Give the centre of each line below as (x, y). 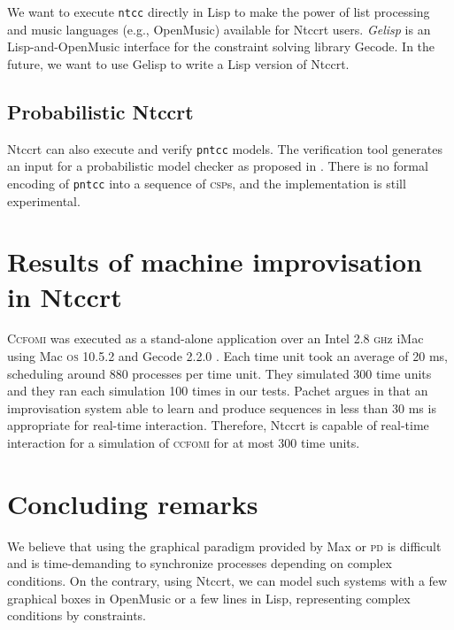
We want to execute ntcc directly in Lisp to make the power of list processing (219, 12)
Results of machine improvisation (215, 261)
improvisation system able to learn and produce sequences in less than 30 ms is (222, 407)
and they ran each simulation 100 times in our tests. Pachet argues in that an (218, 391)
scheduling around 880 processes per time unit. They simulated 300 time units (219, 373)
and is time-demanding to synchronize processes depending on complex (200, 563)
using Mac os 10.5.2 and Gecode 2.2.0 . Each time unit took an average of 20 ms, (227, 356)
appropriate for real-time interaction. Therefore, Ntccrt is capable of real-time (218, 425)
